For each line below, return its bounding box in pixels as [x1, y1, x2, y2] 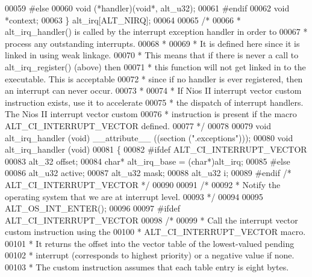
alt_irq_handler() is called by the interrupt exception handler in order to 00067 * [5, 25, 308, 38]
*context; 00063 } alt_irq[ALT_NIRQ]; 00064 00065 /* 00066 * [5, 13, 241, 26]
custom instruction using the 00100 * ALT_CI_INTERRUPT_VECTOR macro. [5, 225, 306, 238]
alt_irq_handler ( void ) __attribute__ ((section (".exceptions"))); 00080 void [5, 131, 293, 144]
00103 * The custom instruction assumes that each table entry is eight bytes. [5, 261, 289, 273]
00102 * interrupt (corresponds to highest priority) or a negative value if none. [5, 249, 295, 261]
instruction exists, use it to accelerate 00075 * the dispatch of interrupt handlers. [5, 96, 304, 108]
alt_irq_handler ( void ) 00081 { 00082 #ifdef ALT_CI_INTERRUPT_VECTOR [5, 143, 307, 156]
